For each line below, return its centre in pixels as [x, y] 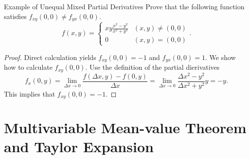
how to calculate [28, 67]
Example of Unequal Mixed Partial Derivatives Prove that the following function [124, 6]
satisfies [15, 16]
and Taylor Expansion [79, 147]
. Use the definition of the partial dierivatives [152, 67]
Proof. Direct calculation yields [50, 57]
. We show [221, 57]
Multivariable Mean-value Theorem [125, 128]
